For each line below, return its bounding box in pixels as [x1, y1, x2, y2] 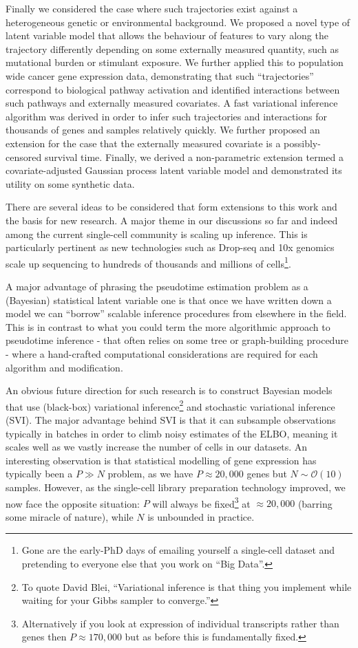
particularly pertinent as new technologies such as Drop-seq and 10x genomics [6, 240, 335, 255]
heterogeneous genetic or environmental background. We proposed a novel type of [6, 14, 350, 29]
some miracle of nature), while [6, 509, 134, 523]
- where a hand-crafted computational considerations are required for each [6, 346, 318, 360]
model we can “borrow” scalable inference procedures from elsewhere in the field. [6, 306, 347, 321]
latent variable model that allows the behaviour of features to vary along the [6, 28, 328, 43]
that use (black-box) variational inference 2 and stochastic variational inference [6, 397, 335, 413]
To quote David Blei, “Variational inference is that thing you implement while [21, 579, 352, 594]
